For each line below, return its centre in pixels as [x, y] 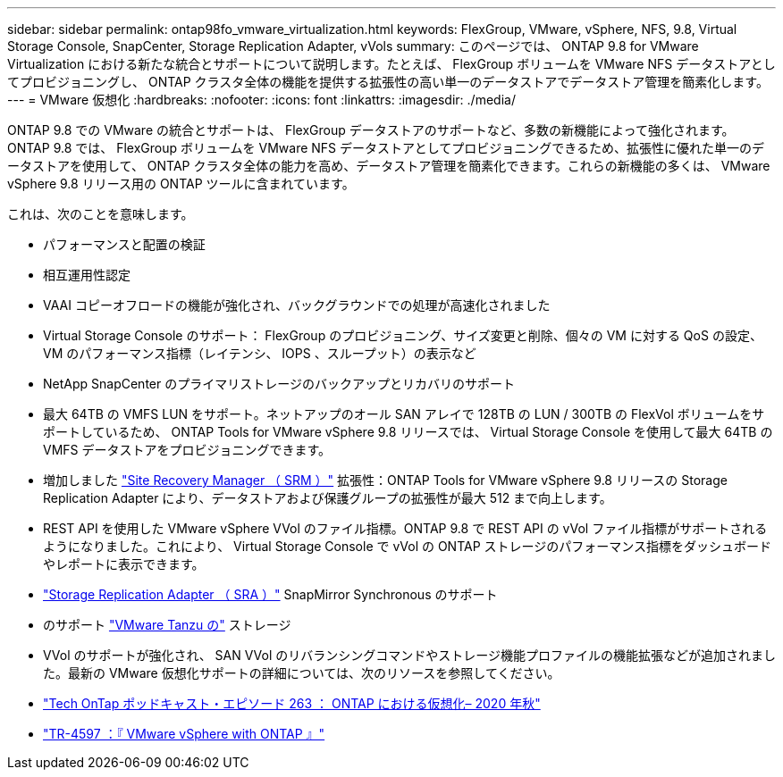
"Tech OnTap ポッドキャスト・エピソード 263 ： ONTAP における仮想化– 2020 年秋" [292, 703]
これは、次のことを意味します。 [101, 214]
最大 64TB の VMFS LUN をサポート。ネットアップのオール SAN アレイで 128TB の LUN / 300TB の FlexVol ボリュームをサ [404, 414]
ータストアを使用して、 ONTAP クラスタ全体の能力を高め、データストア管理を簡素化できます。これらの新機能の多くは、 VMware [389, 166]
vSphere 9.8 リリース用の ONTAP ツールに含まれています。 [181, 184]
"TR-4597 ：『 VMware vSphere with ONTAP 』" [184, 734]
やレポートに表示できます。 [124, 564]
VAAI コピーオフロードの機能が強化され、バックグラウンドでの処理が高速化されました [297, 305]
